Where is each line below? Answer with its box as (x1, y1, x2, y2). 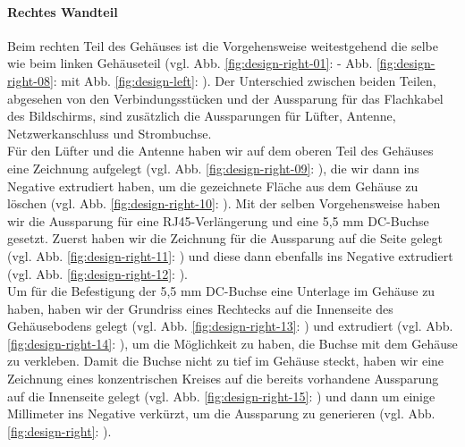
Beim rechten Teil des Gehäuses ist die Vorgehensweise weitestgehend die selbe (7, 36, 438, 55)
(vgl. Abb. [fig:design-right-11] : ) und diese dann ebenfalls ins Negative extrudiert (7, 246, 453, 265)
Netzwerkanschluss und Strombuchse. (7, 123, 212, 142)
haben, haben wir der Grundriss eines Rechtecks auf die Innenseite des (7, 299, 393, 317)
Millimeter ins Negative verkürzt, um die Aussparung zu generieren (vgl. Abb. (7, 404, 435, 423)
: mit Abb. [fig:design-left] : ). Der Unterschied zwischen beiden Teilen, (53, 71, 436, 89)
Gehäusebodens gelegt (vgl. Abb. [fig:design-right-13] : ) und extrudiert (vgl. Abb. (7, 316, 453, 335)
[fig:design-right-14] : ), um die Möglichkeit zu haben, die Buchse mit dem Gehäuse (7, 333, 458, 352)
